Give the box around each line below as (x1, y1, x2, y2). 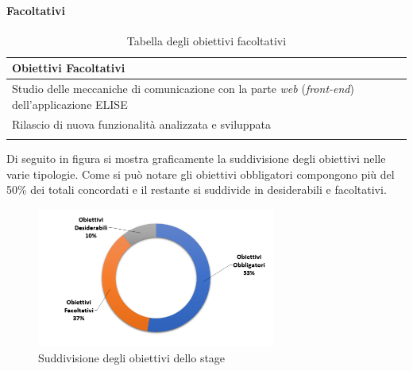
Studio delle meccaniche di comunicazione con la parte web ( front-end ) (12, 80, 354, 97)
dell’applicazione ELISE (12, 95, 128, 112)
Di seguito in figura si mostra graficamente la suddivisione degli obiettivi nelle (6, 150, 386, 167)
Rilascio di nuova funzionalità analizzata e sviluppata (12, 115, 271, 132)
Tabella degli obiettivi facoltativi (126, 32, 287, 48)
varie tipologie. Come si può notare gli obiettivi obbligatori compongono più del (6, 165, 395, 182)
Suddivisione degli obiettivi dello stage (38, 349, 226, 365)
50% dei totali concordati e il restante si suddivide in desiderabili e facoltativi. (6, 181, 387, 198)
